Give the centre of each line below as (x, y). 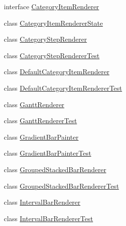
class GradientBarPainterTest (48, 153)
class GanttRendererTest (40, 121)
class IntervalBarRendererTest (48, 218)
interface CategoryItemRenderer (52, 6)
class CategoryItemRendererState (54, 23)
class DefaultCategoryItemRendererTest (63, 88)
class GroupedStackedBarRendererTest (62, 186)
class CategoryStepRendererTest (52, 55)
